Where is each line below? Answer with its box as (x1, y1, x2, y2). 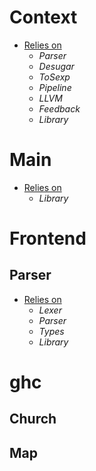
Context (9, 6, 78, 29)
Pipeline (38, 81, 72, 93)
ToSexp (38, 71, 71, 83)
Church (9, 411, 57, 428)
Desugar (38, 60, 75, 72)
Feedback (38, 102, 81, 115)
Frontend (9, 227, 87, 250)
